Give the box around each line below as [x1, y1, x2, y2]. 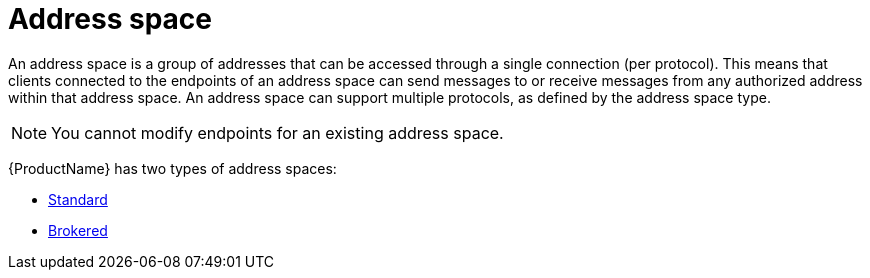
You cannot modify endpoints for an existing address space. [51, 122, 504, 143]
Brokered [48, 221, 108, 239]
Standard [48, 190, 108, 208]
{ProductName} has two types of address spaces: [8, 159, 337, 177]
